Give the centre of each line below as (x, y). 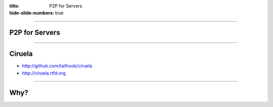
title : (14, 6)
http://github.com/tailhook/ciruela (57, 66)
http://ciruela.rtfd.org (44, 73)
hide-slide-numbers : (32, 13)
